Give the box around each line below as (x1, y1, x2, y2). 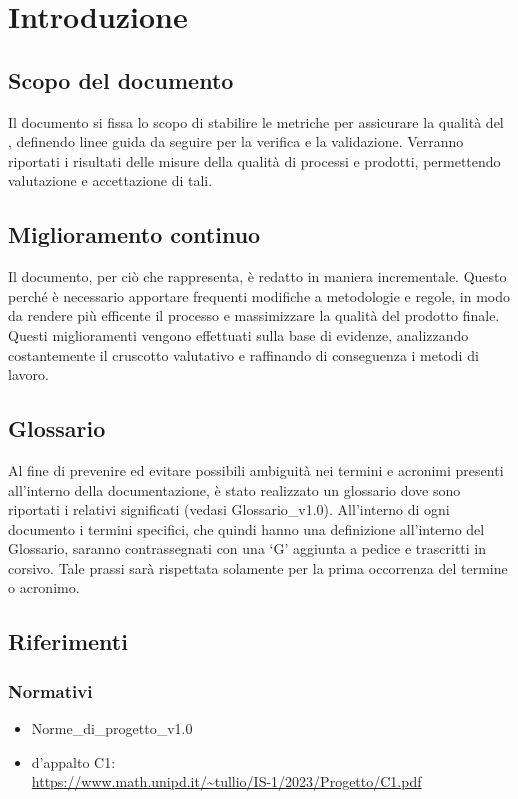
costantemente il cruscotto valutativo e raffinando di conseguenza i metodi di (8, 344, 479, 365)
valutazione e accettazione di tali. (8, 170, 213, 191)
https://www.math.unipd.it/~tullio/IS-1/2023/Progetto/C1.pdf (31, 771, 422, 792)
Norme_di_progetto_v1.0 (31, 718, 193, 739)
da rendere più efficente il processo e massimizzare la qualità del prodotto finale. (8, 305, 500, 326)
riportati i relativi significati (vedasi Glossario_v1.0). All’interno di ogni (8, 499, 450, 520)
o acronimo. (8, 577, 80, 598)
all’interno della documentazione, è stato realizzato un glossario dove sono (8, 479, 461, 500)
